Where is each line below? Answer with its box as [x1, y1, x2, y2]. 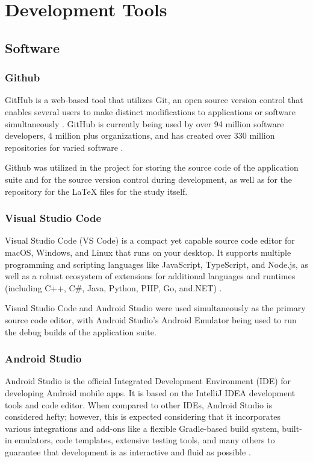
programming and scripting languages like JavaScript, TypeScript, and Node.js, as [5, 258, 308, 270]
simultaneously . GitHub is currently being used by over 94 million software [5, 117, 284, 130]
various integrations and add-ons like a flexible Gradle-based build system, [5, 422, 279, 434]
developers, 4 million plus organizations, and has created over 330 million [5, 129, 275, 142]
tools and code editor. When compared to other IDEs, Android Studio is [5, 398, 273, 411]
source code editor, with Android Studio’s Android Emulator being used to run [5, 313, 297, 326]
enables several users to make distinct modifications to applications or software [5, 105, 296, 118]
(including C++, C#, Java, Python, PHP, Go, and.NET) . [5, 281, 222, 294]
